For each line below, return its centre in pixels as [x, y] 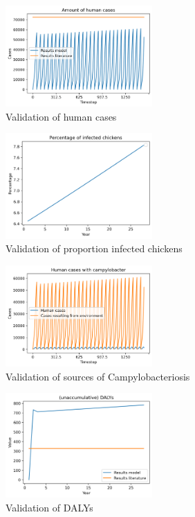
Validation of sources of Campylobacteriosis [98, 376]
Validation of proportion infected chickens [94, 248]
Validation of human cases [61, 116]
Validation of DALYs [49, 507]
